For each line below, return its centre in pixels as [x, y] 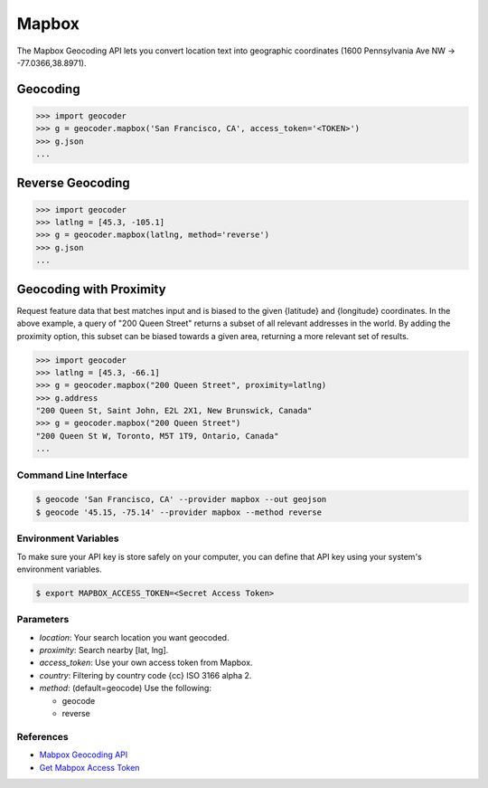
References [42, 736]
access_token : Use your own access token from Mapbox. [146, 663]
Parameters [43, 620]
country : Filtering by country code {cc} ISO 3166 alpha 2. [145, 675]
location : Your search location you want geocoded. [134, 637]
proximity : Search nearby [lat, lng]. [104, 650]
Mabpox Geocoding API [84, 755]
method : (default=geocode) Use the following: [126, 688]
